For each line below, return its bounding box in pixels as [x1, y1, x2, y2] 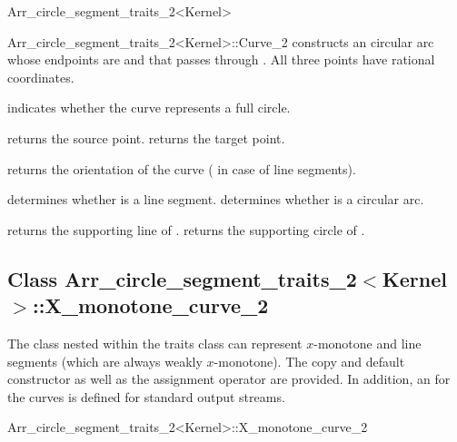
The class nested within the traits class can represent [7, 333, 303, 352]
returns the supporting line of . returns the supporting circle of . [7, 220, 365, 239]
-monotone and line [313, 333, 422, 352]
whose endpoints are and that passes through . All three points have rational [7, 50, 435, 69]
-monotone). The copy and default [214, 351, 405, 370]
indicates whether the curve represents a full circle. [7, 98, 291, 117]
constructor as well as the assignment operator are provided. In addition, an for [7, 369, 451, 388]
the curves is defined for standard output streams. [7, 387, 285, 406]
